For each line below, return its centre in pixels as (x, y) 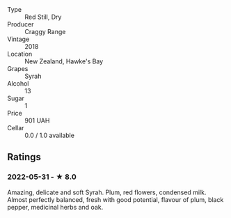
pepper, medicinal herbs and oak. (55, 207)
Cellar (16, 128)
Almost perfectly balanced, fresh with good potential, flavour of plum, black (115, 199)
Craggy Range (45, 32)
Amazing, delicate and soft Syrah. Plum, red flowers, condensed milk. (107, 192)
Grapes (18, 69)
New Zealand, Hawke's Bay (64, 61)
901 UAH (37, 120)
